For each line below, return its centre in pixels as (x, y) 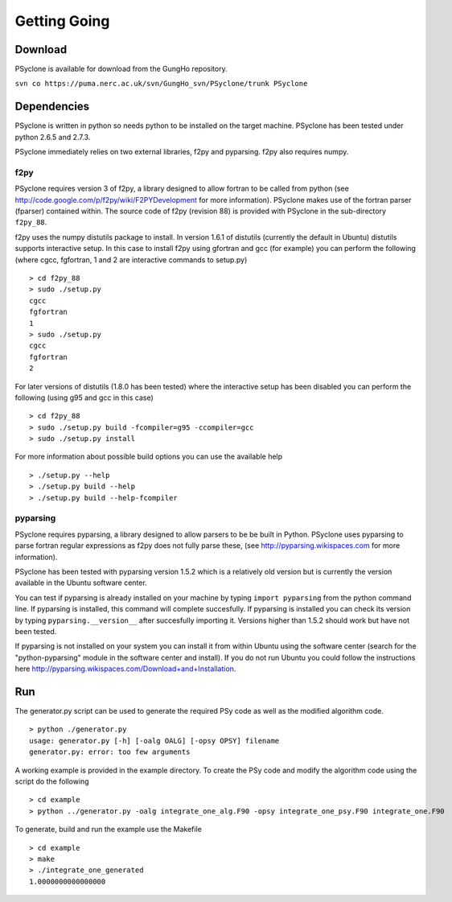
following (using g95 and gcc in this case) (84, 397)
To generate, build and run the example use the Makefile (109, 830)
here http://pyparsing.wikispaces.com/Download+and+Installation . (125, 669)
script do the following (52, 781)
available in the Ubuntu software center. (81, 583)
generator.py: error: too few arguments (110, 752)
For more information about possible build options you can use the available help (149, 457)
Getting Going (62, 21)
